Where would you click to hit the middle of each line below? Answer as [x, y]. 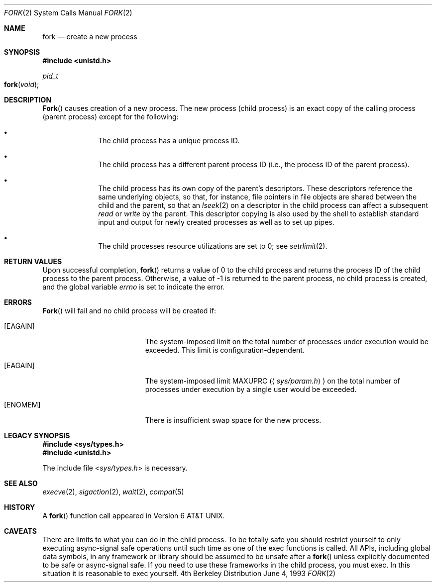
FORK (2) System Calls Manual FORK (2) [68, 13]
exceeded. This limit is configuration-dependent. [225, 350]
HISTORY [20, 507]
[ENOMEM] [22, 405]
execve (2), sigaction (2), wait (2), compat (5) [113, 492]
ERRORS [18, 302]
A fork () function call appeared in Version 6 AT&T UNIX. [134, 516]
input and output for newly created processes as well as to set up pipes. [216, 222]
